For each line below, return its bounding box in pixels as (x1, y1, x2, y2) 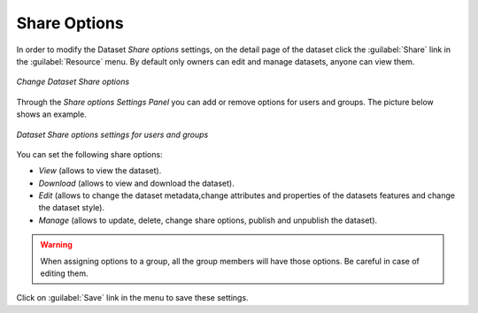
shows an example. (16, 109, 88, 119)
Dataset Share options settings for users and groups (16, 129, 209, 140)
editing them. (40, 268, 89, 279)
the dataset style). (38, 202, 105, 213)
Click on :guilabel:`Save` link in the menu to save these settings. (16, 293, 249, 303)
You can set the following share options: (16, 149, 163, 159)
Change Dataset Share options (16, 76, 130, 88)
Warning (40, 240, 73, 250)
